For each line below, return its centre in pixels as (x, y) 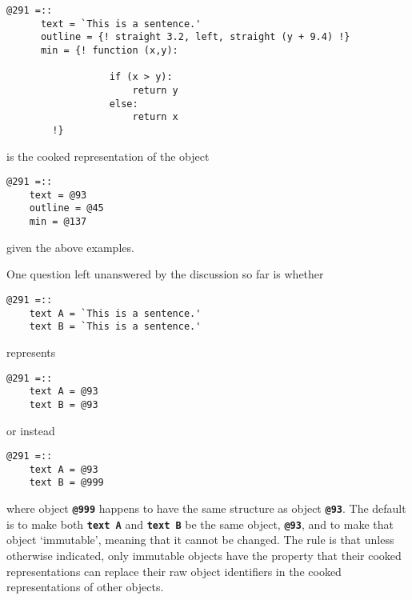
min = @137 (58, 222)
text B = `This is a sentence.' (115, 327)
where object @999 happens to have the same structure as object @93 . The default (206, 508)
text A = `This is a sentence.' (115, 313)
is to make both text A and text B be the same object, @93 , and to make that (200, 524)
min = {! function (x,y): (109, 50)
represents (31, 352)
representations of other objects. (85, 587)
